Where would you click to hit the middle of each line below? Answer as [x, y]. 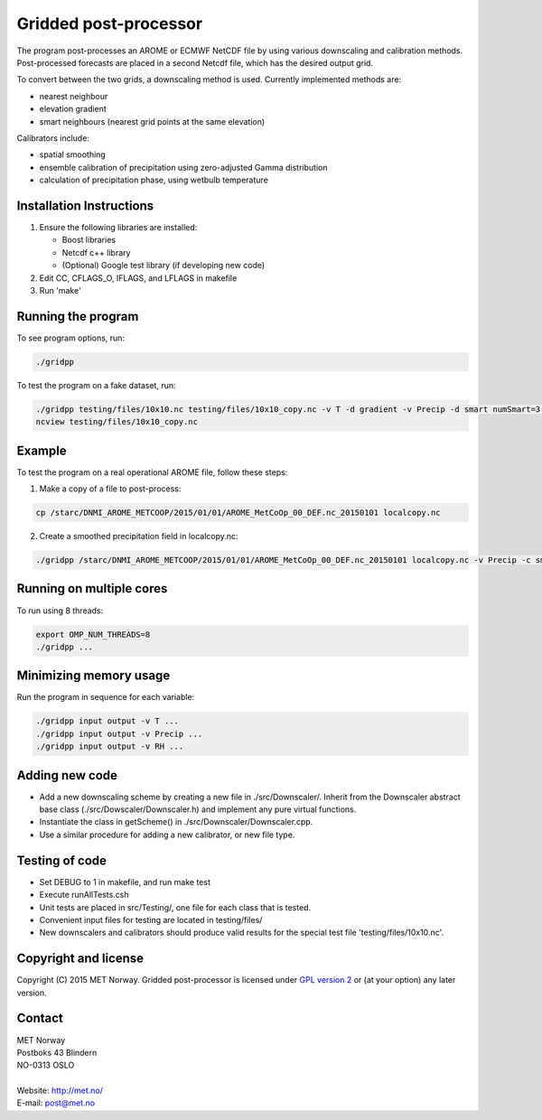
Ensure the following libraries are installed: [118, 227]
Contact [40, 1018]
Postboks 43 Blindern [57, 1052]
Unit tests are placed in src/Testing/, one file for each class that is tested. [175, 907]
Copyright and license [80, 959]
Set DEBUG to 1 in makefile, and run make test [125, 882]
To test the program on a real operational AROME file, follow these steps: [152, 472]
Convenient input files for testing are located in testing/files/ [151, 919]
